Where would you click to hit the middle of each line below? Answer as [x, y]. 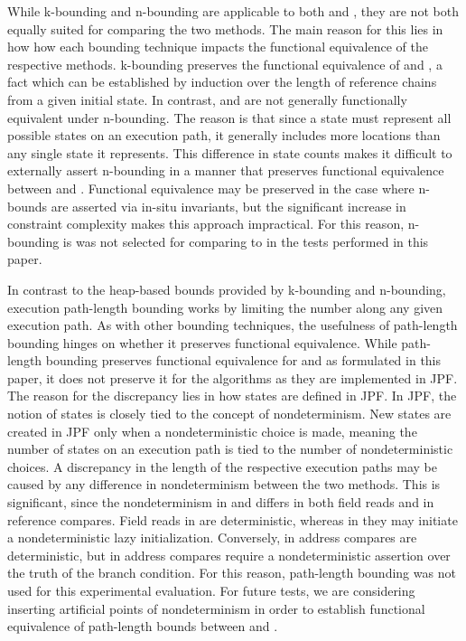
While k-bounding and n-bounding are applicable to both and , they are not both [233, 11]
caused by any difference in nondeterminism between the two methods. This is [224, 484]
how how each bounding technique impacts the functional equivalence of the [218, 47]
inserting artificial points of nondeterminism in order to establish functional [216, 608]
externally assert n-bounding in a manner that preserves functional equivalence [226, 170]
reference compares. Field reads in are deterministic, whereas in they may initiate [233, 519]
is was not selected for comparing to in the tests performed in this [246, 241]
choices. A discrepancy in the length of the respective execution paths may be [222, 466]
